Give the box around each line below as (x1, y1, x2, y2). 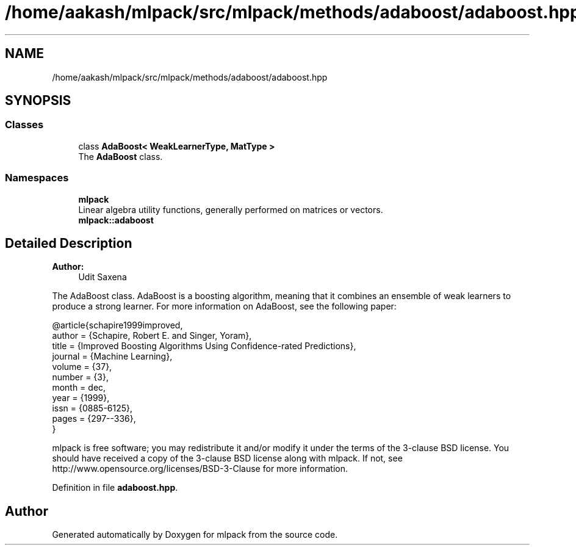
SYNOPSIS (5, 93, 71, 109)
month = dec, (52, 382, 106, 393)
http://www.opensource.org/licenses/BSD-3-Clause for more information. (52, 463, 348, 474)
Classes (5, 118, 44, 131)
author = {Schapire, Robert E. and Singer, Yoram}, (52, 330, 252, 341)
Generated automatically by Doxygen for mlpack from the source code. (52, 529, 338, 540)
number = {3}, (52, 372, 109, 383)
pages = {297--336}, (52, 413, 136, 424)
